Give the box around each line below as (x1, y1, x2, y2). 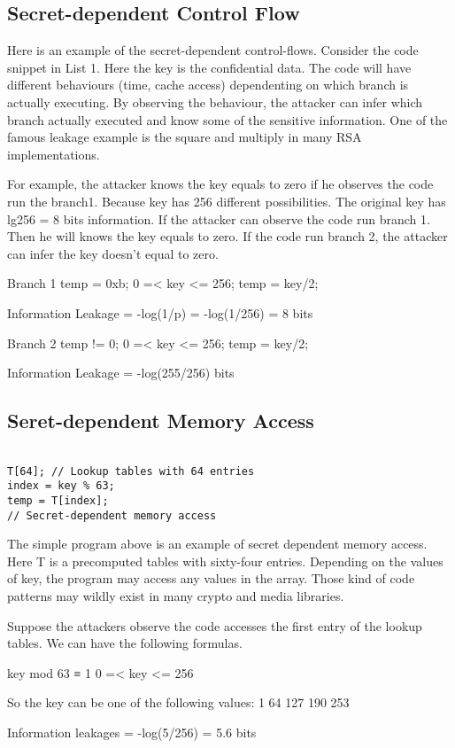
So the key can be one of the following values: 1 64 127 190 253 (7, 693, 350, 712)
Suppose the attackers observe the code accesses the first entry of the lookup (7, 616, 422, 635)
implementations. (7, 144, 100, 163)
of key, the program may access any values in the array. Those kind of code (7, 569, 415, 588)
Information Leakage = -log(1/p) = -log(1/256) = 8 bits (7, 303, 313, 322)
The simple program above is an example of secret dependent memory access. (7, 534, 428, 553)
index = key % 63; (7, 479, 115, 493)
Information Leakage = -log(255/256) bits (7, 363, 235, 382)
